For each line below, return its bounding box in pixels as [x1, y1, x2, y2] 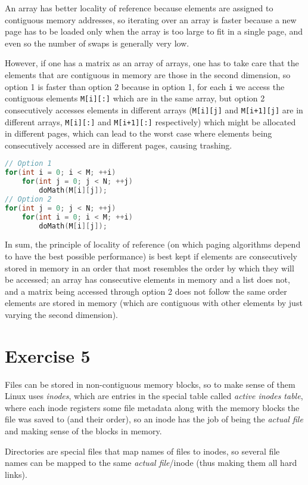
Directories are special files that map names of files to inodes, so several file [5, 444, 280, 457]
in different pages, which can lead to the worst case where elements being [5, 127, 272, 140]
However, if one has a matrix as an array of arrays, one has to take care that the [5, 57, 299, 69]
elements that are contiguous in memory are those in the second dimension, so [5, 68, 291, 81]
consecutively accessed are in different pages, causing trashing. [5, 138, 232, 151]
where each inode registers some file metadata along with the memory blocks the [5, 401, 300, 413]
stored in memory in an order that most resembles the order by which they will [5, 261, 294, 274]
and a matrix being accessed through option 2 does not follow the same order [5, 285, 287, 297]
